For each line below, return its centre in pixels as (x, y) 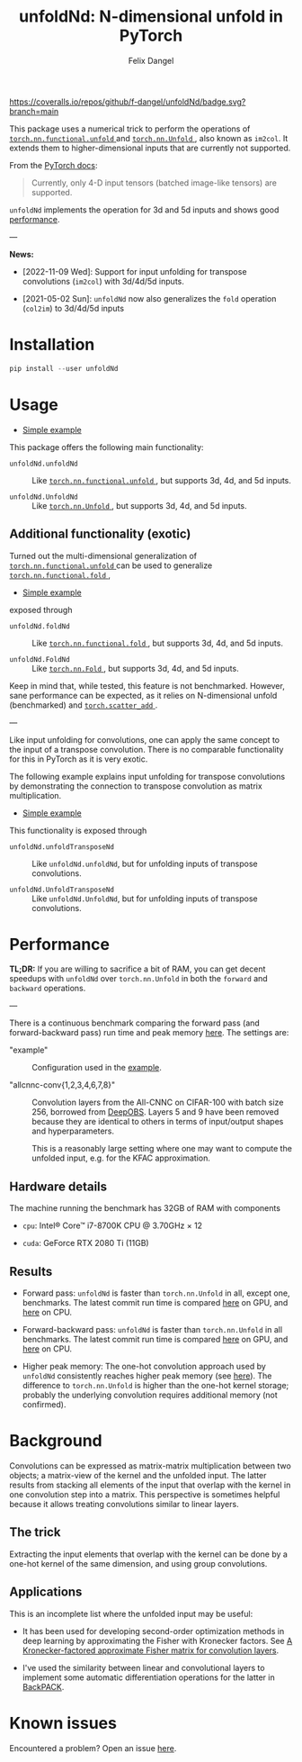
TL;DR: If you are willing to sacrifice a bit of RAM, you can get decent (138, 969)
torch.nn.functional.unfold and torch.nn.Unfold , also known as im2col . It (149, 138)
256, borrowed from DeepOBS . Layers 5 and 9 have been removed (155, 1112)
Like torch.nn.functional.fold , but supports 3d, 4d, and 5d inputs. (157, 643)
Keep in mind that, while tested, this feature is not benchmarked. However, (147, 685)
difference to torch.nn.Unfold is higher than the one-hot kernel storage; (155, 1386)
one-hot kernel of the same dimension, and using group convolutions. (138, 1563)
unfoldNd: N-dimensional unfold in (151, 17)
